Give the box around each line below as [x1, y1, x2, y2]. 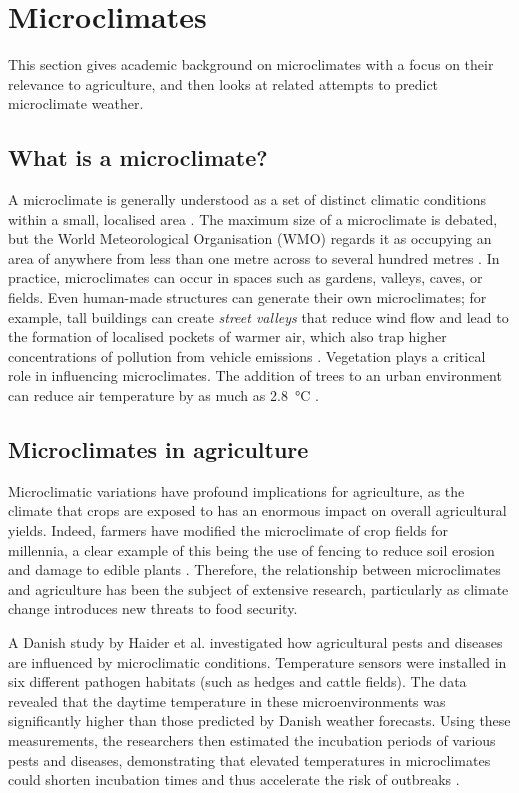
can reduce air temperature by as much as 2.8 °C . [8, 385, 319, 406]
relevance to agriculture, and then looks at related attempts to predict [8, 73, 439, 94]
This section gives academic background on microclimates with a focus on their [8, 54, 494, 75]
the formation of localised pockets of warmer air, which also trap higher [8, 326, 447, 347]
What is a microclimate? [8, 142, 268, 173]
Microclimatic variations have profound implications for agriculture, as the [8, 480, 465, 501]
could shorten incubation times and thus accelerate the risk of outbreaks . [8, 769, 460, 790]
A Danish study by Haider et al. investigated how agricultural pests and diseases [8, 632, 503, 652]
